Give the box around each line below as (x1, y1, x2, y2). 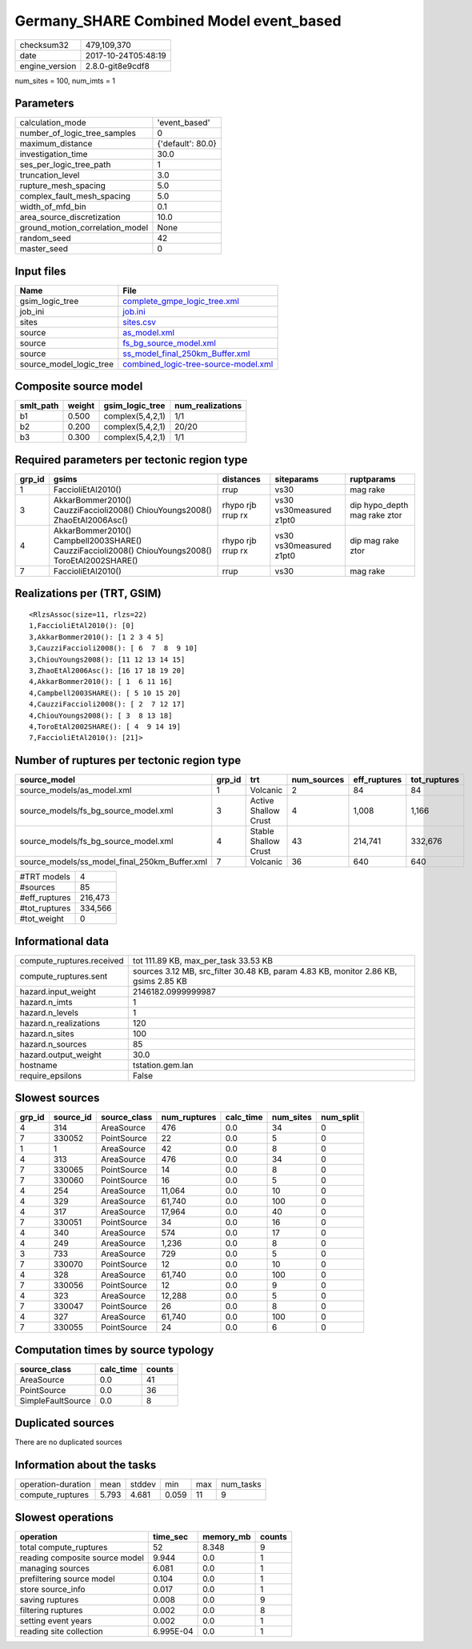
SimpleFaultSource (19, 1395, 91, 1406)
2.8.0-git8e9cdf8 (85, 60, 150, 71)
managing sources (19, 1563, 90, 1574)
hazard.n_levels (19, 1007, 79, 1018)
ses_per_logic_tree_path (19, 159, 111, 170)
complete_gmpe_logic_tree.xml (122, 295, 240, 306)
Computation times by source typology (14, 1343, 214, 1356)
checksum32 (19, 39, 70, 50)
